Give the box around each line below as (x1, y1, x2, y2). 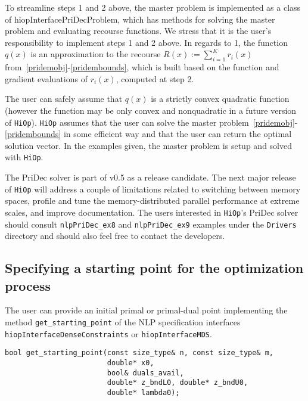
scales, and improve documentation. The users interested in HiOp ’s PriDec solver (5, 206, 298, 218)
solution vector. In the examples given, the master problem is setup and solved (5, 139, 292, 151)
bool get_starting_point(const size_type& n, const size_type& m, (5, 349, 274, 358)
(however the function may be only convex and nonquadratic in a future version (5, 104, 297, 116)
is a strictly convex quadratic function (151, 92, 290, 105)
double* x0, (107, 358, 154, 367)
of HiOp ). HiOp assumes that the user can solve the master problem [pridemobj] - (5, 116, 298, 128)
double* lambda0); (107, 388, 180, 397)
